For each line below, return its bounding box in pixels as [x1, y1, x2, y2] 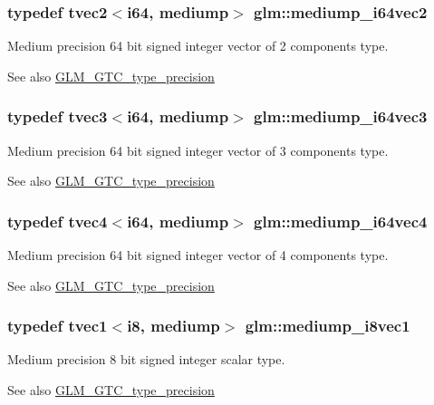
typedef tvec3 [7, 105, 108, 128]
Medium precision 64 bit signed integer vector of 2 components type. [7, 36, 389, 55]
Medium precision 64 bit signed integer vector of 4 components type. [7, 246, 389, 265]
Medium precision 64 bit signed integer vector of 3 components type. [7, 140, 389, 159]
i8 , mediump [127, 314, 220, 337]
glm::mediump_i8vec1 [245, 314, 410, 337]
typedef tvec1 [7, 314, 108, 337]
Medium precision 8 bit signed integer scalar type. [7, 350, 285, 369]
